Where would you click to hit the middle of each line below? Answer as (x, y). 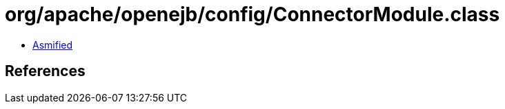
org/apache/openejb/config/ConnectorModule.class (253, 14)
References (45, 71)
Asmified (53, 45)
